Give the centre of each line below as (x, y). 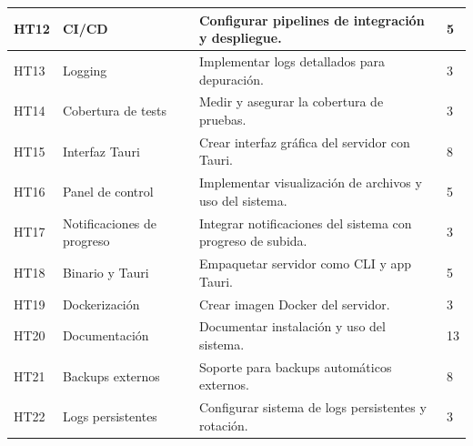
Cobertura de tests (115, 111)
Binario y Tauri (106, 272)
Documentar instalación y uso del (292, 326)
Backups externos (111, 375)
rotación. (223, 425)
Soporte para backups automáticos (295, 366)
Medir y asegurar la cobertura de (291, 101)
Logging (85, 70)
